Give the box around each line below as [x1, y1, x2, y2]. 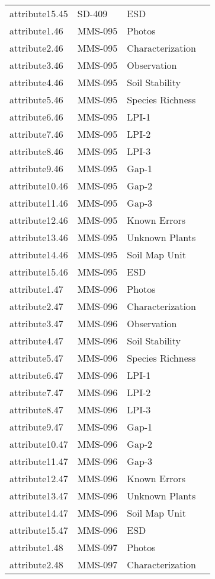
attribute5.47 [9, 351, 63, 365]
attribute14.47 [9, 506, 68, 520]
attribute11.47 [9, 454, 68, 468]
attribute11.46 [9, 196, 68, 210]
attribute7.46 [9, 127, 63, 141]
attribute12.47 [9, 472, 68, 485]
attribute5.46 [9, 93, 63, 106]
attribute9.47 [9, 420, 63, 434]
